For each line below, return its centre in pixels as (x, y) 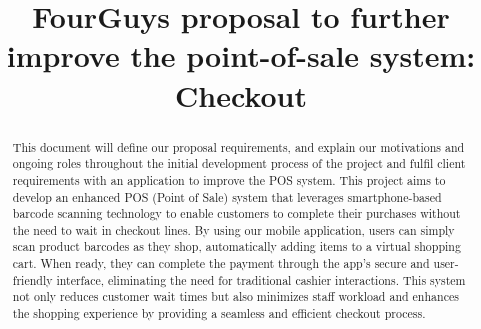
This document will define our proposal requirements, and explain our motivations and (238, 146)
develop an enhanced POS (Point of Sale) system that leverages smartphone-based (227, 196)
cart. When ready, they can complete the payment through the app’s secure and (221, 263)
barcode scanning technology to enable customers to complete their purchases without (236, 213)
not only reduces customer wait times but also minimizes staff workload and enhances (235, 296)
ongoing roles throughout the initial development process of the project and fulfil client (239, 163)
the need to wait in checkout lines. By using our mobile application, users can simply (233, 229)
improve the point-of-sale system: (241, 55)
